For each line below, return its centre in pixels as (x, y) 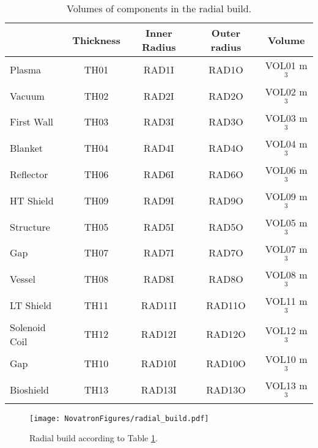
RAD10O (226, 363)
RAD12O (226, 334)
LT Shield (31, 305)
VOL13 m (286, 385)
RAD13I (159, 389)
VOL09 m (286, 196)
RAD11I (159, 305)
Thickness (96, 40)
